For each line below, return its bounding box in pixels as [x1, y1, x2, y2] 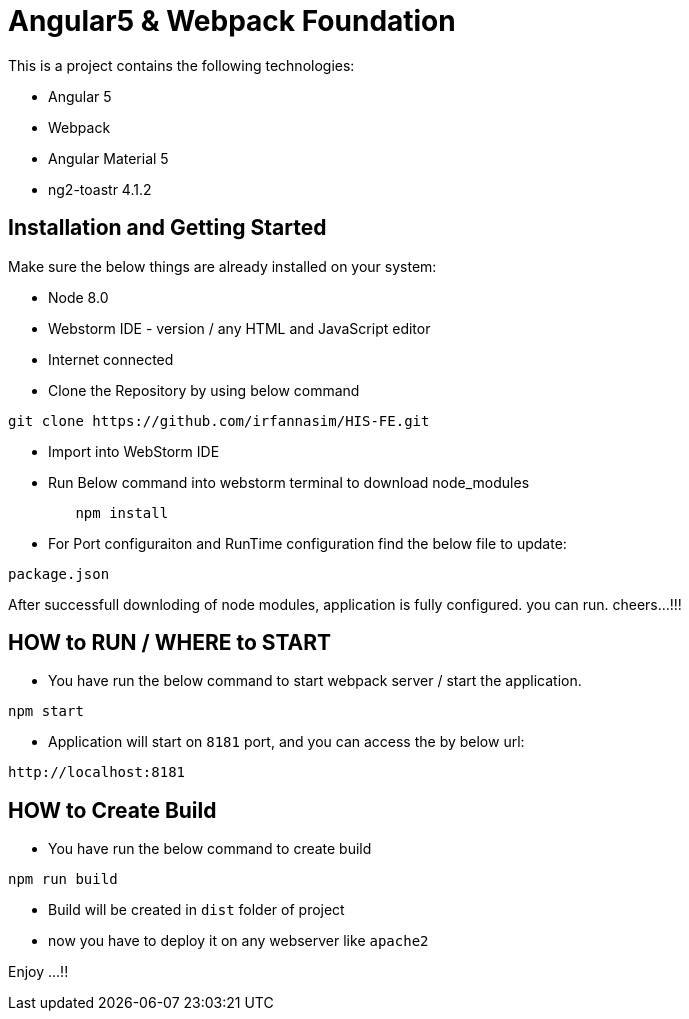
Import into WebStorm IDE [48, 442, 220, 460]
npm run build [8, 871, 118, 888]
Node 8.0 [48, 288, 109, 306]
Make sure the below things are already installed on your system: [8, 257, 437, 275]
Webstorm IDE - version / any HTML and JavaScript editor [48, 319, 431, 337]
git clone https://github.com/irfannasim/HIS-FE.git [8, 412, 430, 429]
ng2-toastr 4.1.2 [48, 180, 152, 198]
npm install [75, 504, 169, 521]
